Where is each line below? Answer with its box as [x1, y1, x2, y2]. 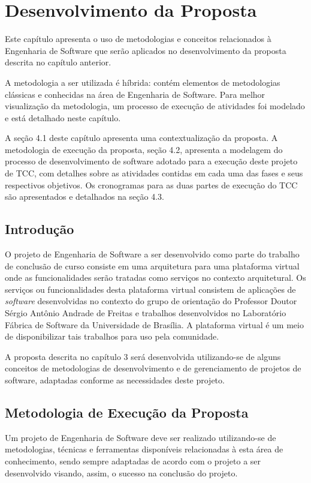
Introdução [5, 220, 74, 238]
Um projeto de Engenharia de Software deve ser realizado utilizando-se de [5, 431, 276, 443]
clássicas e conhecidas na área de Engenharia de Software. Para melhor [5, 88, 265, 100]
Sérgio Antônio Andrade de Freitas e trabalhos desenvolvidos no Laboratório [5, 307, 286, 319]
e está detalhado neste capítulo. [5, 111, 121, 124]
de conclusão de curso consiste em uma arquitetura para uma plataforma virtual [5, 259, 300, 272]
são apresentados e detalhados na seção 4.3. [5, 190, 164, 203]
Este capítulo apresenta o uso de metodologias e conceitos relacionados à [5, 32, 271, 45]
